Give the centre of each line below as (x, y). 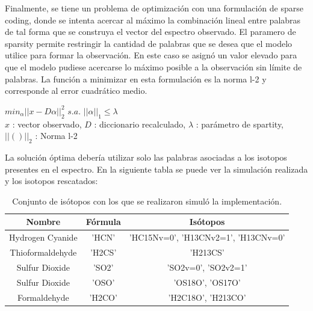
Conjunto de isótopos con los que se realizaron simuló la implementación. (147, 201)
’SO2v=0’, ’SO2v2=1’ (207, 267)
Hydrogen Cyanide (43, 237)
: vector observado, (47, 124)
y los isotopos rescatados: (51, 181)
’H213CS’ (207, 252)
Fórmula (103, 222)
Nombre (43, 222)
